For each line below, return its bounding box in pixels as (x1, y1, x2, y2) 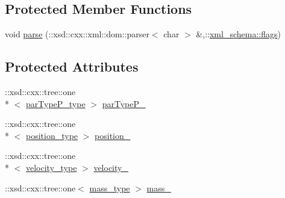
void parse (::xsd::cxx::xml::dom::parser (5, 28, 149, 40)
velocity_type (26, 161, 77, 173)
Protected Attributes (5, 57, 139, 76)
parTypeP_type (26, 97, 86, 110)
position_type (26, 129, 78, 141)
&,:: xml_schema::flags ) (196, 28, 281, 40)
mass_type (89, 181, 130, 194)
